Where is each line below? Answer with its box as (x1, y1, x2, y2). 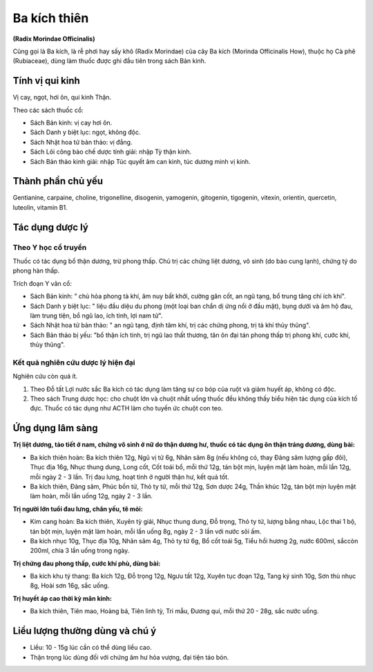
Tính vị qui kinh (12, 75, 81, 87)
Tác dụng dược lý (12, 221, 89, 233)
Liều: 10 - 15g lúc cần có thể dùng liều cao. (30, 644, 152, 652)
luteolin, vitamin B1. (12, 203, 68, 211)
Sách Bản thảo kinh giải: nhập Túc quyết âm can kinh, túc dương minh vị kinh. (30, 157, 251, 165)
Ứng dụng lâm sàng (12, 422, 98, 434)
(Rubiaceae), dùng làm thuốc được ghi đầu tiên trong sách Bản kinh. (12, 57, 207, 65)
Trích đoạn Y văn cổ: (12, 279, 73, 287)
